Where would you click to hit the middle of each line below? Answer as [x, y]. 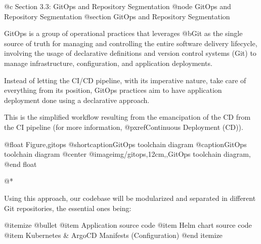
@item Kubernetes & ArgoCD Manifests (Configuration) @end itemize [113, 235]
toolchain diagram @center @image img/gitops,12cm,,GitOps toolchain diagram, [127, 154]
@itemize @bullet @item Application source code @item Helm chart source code [128, 225]
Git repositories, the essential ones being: [68, 208]
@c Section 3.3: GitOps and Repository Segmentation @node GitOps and [118, 6]
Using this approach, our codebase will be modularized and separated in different [130, 198]
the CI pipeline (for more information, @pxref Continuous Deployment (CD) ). [124, 127]
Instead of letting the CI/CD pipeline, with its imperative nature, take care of [125, 80]
